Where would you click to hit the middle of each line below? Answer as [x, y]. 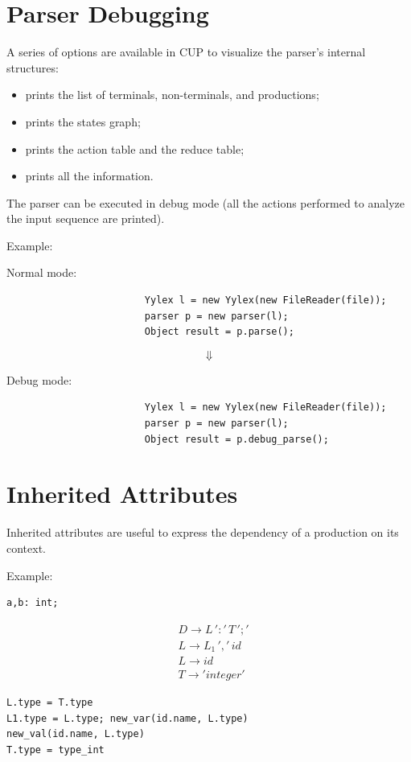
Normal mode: [42, 272]
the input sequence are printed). [86, 218]
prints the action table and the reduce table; [135, 148]
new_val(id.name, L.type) [76, 734]
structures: [33, 67]
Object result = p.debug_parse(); [236, 439]
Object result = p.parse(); [219, 332]
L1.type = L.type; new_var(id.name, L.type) [127, 718]
